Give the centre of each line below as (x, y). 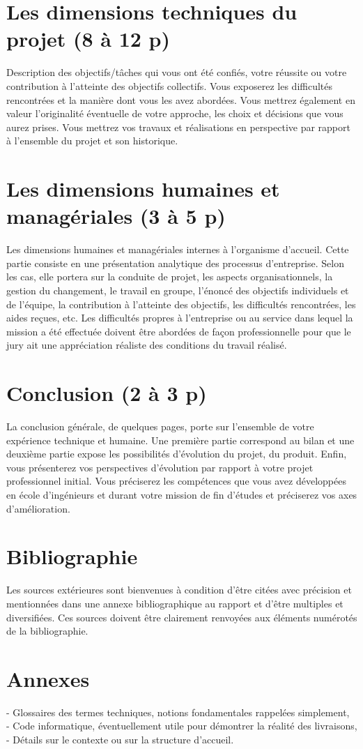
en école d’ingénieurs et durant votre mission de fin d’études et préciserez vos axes (182, 495)
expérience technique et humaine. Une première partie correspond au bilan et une (180, 440)
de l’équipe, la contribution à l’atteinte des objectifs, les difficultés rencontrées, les (181, 304)
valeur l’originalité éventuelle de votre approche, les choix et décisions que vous (175, 113)
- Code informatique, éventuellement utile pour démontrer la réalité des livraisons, (182, 726)
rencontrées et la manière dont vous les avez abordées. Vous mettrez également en (181, 99)
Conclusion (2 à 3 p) (107, 393)
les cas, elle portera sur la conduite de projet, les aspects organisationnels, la (170, 277)
